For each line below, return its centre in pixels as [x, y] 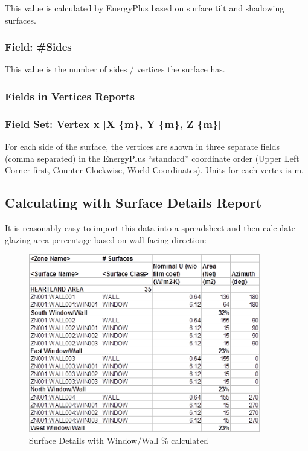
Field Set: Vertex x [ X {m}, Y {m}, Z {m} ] [113, 123]
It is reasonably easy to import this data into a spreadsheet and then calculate [150, 228]
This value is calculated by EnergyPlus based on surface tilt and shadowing [145, 8]
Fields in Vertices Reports [70, 96]
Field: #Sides [38, 47]
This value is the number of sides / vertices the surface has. [115, 69]
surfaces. [21, 20]
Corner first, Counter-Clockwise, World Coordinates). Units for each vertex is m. [154, 170]
